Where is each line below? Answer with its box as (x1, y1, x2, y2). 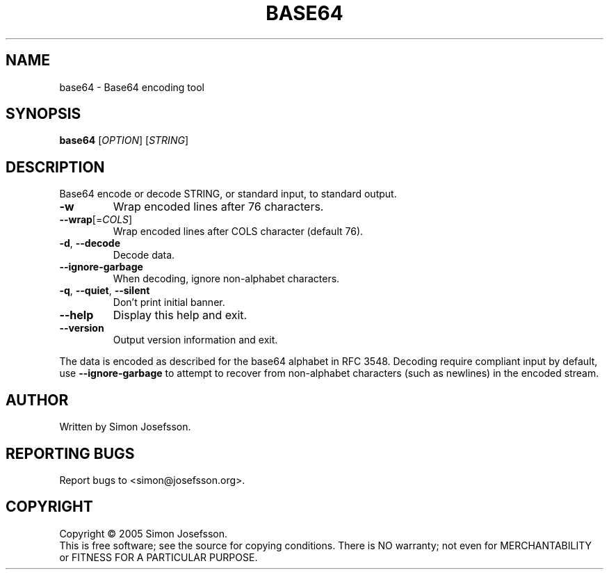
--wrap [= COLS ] (59, 213, 133, 226)
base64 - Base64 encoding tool (59, 81, 204, 93)
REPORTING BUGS (6, 444, 135, 462)
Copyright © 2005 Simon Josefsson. (59, 527, 228, 540)
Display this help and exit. (113, 308, 247, 323)
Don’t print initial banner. (113, 296, 225, 309)
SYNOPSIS (6, 105, 81, 123)
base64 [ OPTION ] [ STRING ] (59, 134, 188, 147)
